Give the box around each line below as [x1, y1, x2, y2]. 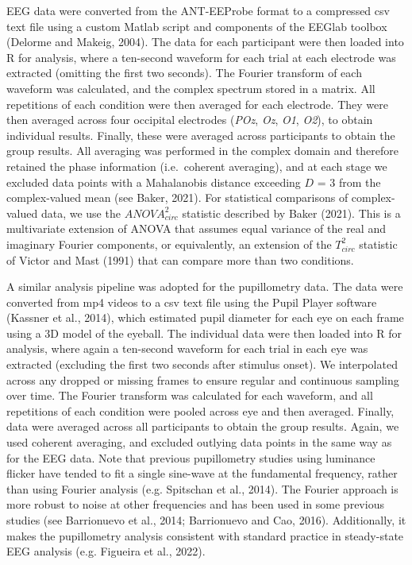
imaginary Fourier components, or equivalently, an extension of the [6, 235, 332, 252]
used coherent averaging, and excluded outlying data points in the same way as [6, 434, 392, 451]
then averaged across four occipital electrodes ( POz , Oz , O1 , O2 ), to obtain [6, 111, 373, 128]
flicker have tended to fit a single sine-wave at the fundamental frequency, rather [6, 465, 398, 482]
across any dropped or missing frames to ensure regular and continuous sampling [6, 371, 399, 388]
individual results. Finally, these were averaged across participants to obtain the [6, 126, 395, 143]
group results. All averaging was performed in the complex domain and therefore [6, 142, 399, 159]
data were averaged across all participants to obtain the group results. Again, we [6, 418, 399, 435]
